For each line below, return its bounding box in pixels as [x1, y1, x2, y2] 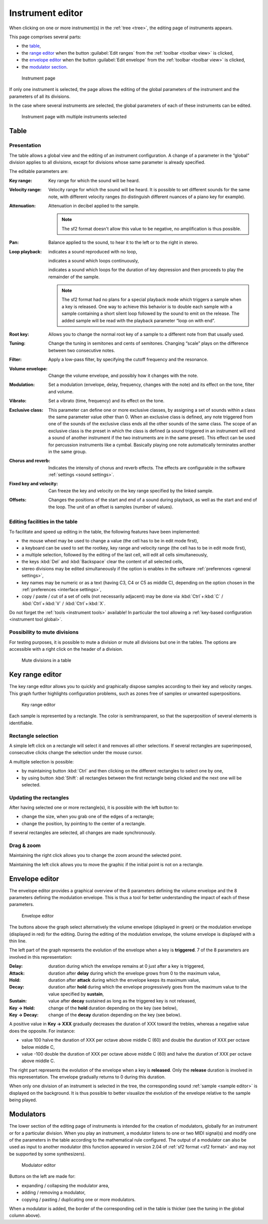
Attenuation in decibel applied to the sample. [48, 203, 140, 209]
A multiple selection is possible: [9, 759, 74, 765]
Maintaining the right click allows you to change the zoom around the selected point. [9, 852, 182, 858]
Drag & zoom [9, 842, 41, 849]
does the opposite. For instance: [9, 1028, 75, 1034]
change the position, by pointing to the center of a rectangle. [21, 820, 146, 827]
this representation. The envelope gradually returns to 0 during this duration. [9, 1074, 166, 1080]
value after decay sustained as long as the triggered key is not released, [48, 998, 196, 1004]
